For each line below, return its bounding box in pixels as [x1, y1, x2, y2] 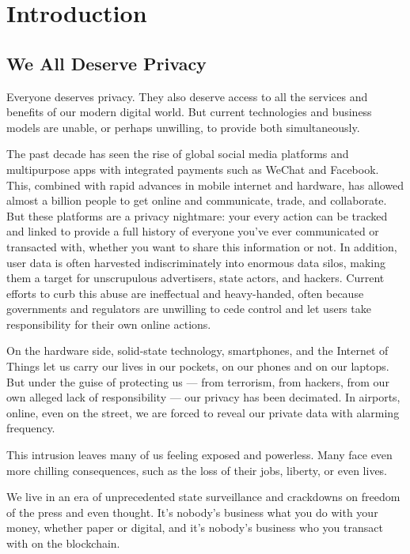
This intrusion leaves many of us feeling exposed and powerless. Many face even [6, 447, 393, 463]
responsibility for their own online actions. [6, 315, 211, 332]
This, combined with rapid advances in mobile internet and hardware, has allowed [6, 176, 404, 193]
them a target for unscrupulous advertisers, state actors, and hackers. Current [6, 269, 385, 286]
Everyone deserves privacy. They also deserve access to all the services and [6, 88, 368, 104]
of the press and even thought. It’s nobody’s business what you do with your [6, 503, 378, 520]
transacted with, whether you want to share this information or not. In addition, [6, 238, 397, 254]
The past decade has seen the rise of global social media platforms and [6, 145, 349, 162]
